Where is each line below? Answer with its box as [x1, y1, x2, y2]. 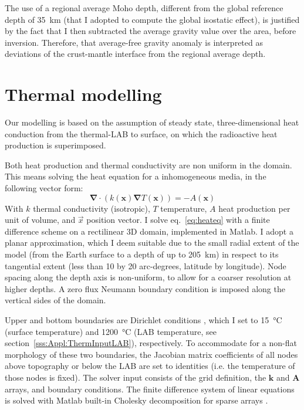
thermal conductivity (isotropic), [33, 202, 150, 214]
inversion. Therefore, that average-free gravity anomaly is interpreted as [5, 36, 263, 48]
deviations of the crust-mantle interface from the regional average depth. [5, 48, 266, 60]
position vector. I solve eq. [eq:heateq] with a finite [86, 214, 270, 226]
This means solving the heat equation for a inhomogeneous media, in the [5, 170, 266, 182]
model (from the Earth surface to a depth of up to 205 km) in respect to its [5, 248, 279, 260]
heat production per [218, 202, 291, 214]
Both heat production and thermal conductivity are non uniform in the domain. [5, 158, 292, 171]
